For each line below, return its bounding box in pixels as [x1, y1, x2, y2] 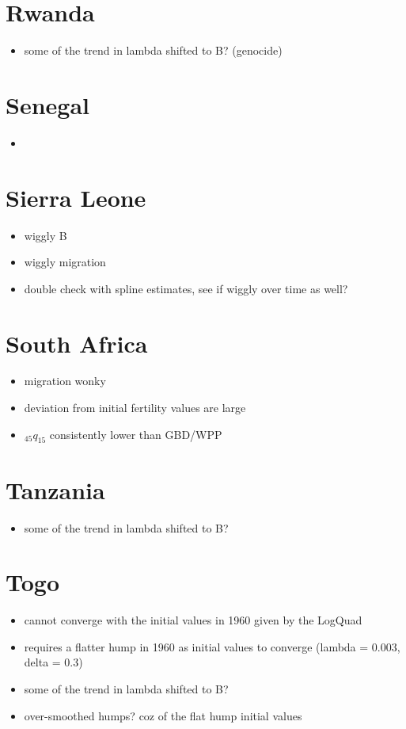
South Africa [6, 326, 148, 359]
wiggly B [24, 227, 67, 243]
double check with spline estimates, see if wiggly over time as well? [24, 280, 348, 296]
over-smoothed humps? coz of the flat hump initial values [24, 707, 302, 723]
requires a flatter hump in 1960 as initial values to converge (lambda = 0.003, [24, 638, 400, 655]
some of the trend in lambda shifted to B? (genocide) [24, 42, 283, 59]
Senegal [6, 88, 89, 120]
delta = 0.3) [24, 654, 83, 670]
